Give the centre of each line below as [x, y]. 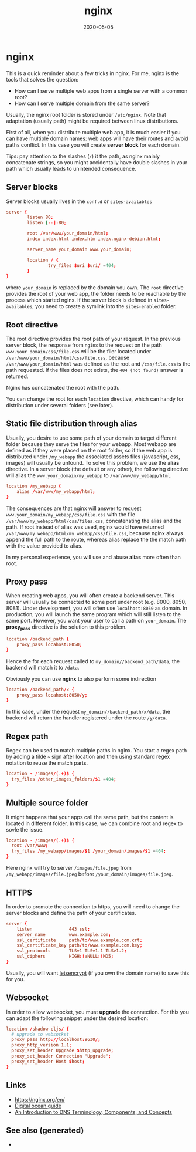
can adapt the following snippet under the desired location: [77, 1018]
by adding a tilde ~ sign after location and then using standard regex [88, 757]
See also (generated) [45, 1130]
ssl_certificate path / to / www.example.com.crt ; [80, 940]
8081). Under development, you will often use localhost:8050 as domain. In [97, 608]
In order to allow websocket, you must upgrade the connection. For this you [97, 1012]
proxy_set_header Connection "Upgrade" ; [61, 1056]
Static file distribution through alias [72, 424]
